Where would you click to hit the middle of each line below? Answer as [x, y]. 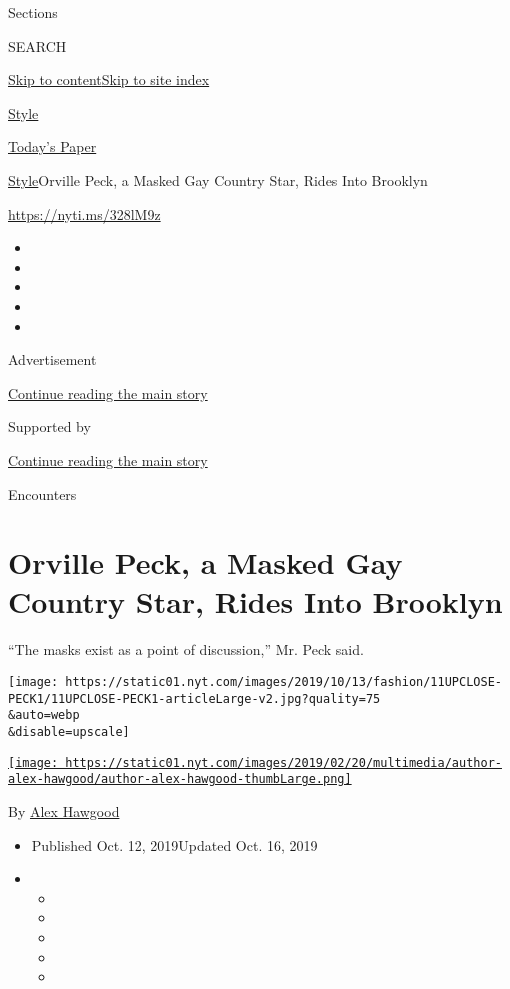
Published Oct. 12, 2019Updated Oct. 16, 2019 [174, 844]
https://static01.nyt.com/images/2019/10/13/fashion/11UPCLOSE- [283, 682]
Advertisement [52, 359]
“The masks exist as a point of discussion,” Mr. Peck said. [186, 649]
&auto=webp [44, 715]
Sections [33, 12]
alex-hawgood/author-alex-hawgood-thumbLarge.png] [180, 779]
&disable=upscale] [69, 731]
